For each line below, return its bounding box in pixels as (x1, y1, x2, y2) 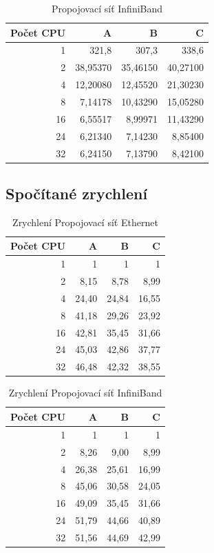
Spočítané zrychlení (6, 182, 148, 203)
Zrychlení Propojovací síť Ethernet (12, 214, 158, 229)
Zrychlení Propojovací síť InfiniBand (8, 385, 162, 400)
